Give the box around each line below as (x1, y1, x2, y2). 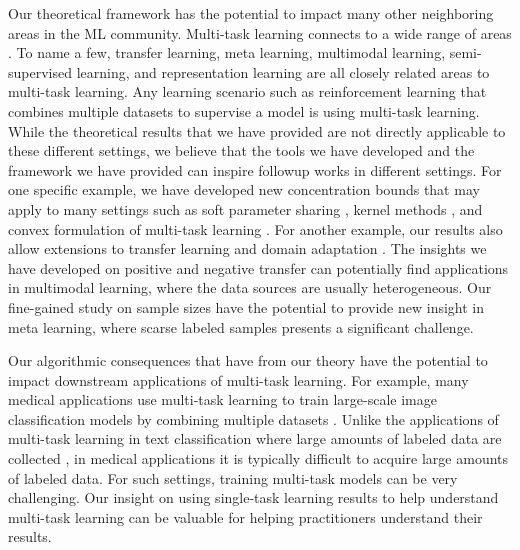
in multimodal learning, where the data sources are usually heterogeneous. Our (8, 277, 492, 298)
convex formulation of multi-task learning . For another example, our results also (8, 218, 503, 239)
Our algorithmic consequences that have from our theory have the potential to (8, 350, 488, 371)
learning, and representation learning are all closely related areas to (76, 61, 490, 82)
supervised (8, 61, 72, 82)
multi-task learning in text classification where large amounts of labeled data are (8, 428, 502, 449)
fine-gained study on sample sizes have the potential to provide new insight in (8, 296, 485, 317)
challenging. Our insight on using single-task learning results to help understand (8, 487, 499, 508)
